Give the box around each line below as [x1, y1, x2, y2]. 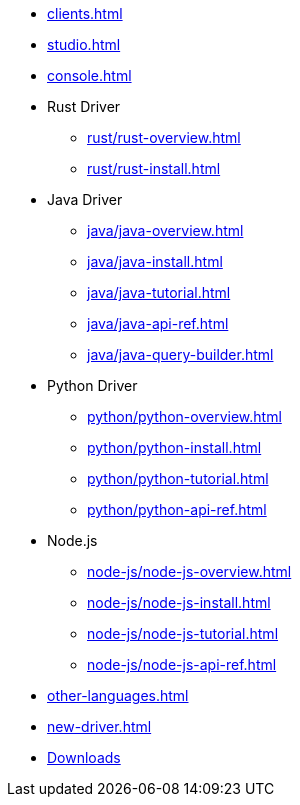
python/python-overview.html [87, 408, 282, 425]
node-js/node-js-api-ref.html [87, 656, 277, 673]
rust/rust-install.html [87, 160, 221, 177]
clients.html [47, 5, 123, 22]
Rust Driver [47, 98, 121, 115]
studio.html [47, 36, 121, 53]
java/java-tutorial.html [87, 284, 231, 301]
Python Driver [47, 377, 138, 394]
